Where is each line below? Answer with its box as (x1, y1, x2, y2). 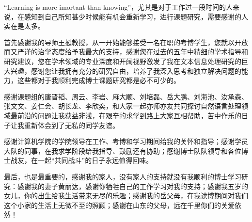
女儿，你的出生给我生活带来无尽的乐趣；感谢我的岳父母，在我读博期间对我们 (4, 190, 248, 201)
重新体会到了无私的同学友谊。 (24, 120, 119, 130)
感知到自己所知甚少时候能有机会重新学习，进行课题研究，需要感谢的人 (24, 11, 248, 21)
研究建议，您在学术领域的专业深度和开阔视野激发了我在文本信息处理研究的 (4, 56, 241, 66)
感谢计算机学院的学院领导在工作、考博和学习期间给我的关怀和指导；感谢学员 (4, 136, 248, 146)
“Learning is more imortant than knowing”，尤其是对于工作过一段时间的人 (4, 2, 233, 12)
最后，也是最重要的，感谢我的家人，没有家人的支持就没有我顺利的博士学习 (4, 171, 241, 181)
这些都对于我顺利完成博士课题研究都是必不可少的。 (17, 75, 180, 85)
